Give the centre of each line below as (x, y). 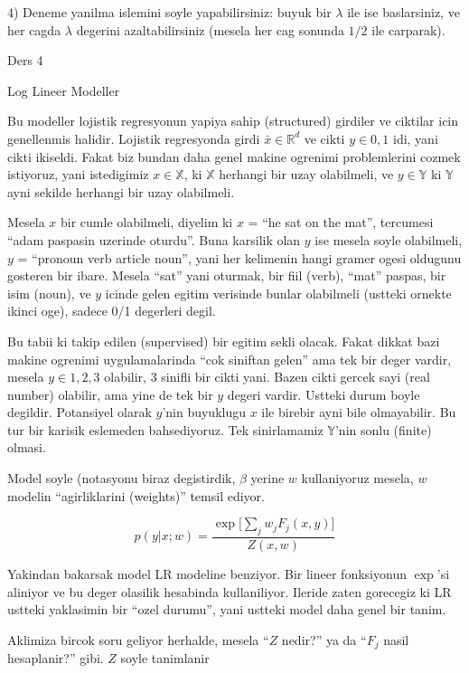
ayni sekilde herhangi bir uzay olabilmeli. (121, 191)
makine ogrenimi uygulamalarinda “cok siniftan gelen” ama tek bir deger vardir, (230, 359)
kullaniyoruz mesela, (357, 478)
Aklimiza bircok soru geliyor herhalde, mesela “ (138, 639)
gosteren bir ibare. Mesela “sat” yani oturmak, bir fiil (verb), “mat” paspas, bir (227, 275)
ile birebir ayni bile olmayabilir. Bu (359, 412)
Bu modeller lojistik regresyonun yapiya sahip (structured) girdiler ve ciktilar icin (233, 121)
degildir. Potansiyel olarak (80, 412)
